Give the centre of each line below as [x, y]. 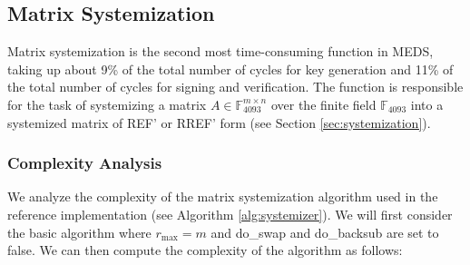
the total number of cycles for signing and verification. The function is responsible [235, 87]
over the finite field [323, 104]
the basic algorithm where [79, 232]
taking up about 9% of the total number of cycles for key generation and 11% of [230, 69]
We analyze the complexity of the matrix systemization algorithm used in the [223, 196]
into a [427, 104]
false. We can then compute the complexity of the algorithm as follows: [205, 250]
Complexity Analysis [85, 163]
